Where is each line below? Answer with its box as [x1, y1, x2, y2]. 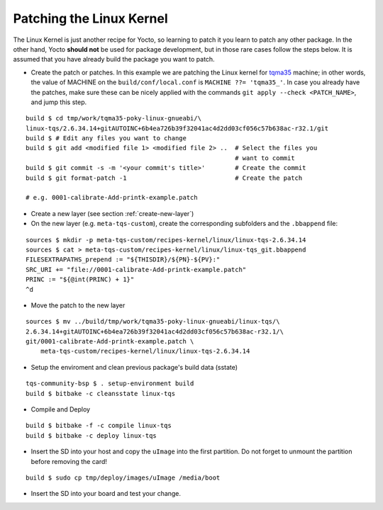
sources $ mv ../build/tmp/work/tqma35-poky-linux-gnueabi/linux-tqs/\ [26, 317, 280, 326]
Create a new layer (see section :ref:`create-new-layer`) [30, 209, 194, 217]
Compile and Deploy [30, 405, 91, 414]
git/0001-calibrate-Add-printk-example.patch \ [26, 337, 194, 346]
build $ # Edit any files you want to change [26, 135, 187, 142]
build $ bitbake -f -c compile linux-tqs [26, 421, 172, 430]
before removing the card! [30, 457, 108, 465]
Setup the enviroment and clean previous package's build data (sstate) [30, 363, 238, 371]
